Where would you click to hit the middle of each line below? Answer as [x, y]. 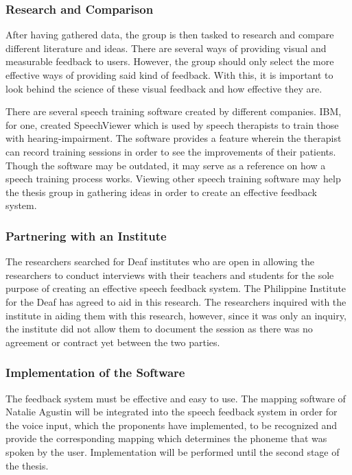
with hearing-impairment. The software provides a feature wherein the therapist [174, 138]
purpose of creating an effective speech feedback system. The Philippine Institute [176, 288]
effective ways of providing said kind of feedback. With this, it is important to [169, 75]
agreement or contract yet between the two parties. [113, 342]
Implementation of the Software [95, 373]
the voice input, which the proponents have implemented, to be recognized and [172, 425]
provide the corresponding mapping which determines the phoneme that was [166, 438]
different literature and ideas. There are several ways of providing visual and [166, 48]
